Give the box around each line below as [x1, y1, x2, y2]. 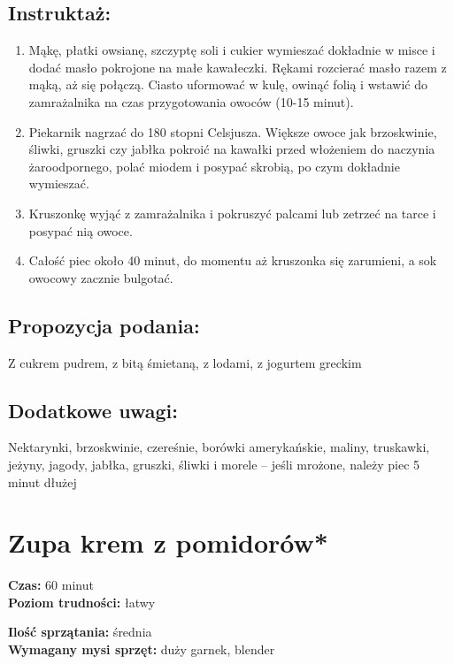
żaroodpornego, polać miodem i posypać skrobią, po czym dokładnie [28, 156, 400, 175]
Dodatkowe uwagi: [8, 396, 178, 424]
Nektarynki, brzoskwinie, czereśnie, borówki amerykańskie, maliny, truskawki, [8, 438, 430, 456]
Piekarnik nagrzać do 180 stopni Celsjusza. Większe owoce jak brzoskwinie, [28, 122, 437, 141]
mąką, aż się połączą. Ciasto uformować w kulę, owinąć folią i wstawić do [28, 75, 427, 94]
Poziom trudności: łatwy [8, 592, 156, 611]
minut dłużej [8, 472, 77, 491]
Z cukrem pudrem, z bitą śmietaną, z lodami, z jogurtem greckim [8, 353, 362, 371]
